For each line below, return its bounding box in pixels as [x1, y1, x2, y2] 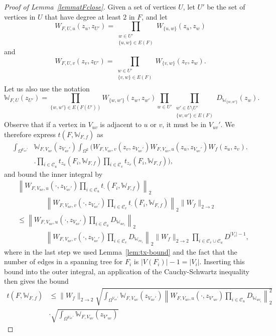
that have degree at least [45, 11, 121, 22]
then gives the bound [4, 276, 69, 286]
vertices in [4, 11, 36, 22]
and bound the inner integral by [4, 168, 103, 179]
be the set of [207, 2, 245, 12]
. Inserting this [199, 256, 245, 267]
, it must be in [162, 119, 207, 130]
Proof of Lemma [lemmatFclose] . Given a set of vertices [4, 2, 176, 12]
